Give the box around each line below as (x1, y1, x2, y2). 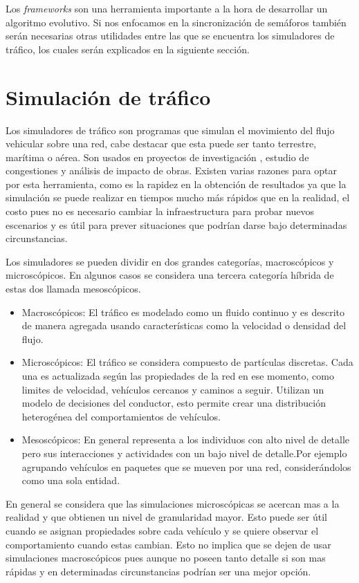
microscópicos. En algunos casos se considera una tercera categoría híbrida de (6, 268, 334, 282)
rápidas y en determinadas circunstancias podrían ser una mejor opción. (6, 564, 311, 578)
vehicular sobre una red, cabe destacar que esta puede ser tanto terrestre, (6, 136, 317, 151)
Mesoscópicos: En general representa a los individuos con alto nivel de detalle (21, 432, 350, 447)
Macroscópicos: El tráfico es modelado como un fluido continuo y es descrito (21, 304, 344, 319)
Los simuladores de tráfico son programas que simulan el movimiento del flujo (6, 122, 335, 137)
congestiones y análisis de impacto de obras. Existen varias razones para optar (6, 163, 337, 178)
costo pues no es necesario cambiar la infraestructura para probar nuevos (6, 204, 315, 219)
